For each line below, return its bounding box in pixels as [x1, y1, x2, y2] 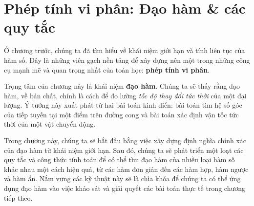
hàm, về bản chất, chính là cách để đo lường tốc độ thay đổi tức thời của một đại [4, 90, 247, 100]
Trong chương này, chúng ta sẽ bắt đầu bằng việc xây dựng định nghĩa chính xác [4, 135, 247, 146]
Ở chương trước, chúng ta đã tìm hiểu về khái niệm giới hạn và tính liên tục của [4, 45, 245, 56]
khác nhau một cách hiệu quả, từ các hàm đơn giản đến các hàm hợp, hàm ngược [4, 164, 249, 174]
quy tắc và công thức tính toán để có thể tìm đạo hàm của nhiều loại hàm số [4, 154, 235, 165]
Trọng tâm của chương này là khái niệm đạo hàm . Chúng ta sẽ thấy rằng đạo [4, 81, 240, 91]
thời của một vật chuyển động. [4, 119, 96, 129]
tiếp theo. [4, 192, 33, 203]
